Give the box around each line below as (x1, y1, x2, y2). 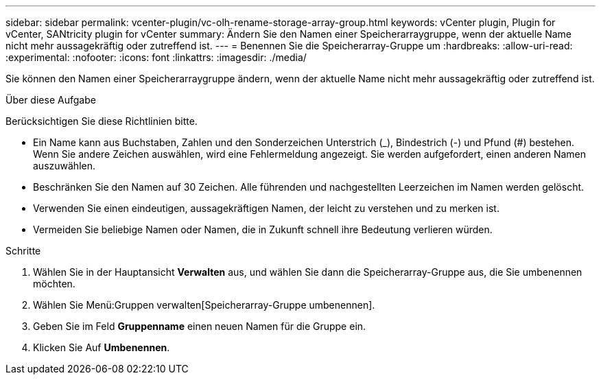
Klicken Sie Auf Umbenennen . (33, 342, 170, 353)
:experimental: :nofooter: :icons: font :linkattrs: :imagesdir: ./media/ (5, 51, 307, 63)
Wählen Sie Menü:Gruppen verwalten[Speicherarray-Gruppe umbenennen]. (33, 299, 375, 311)
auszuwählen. (33, 160, 95, 171)
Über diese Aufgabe (5, 94, 96, 106)
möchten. (33, 278, 75, 289)
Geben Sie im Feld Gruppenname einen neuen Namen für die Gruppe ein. (33, 320, 366, 332)
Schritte (5, 245, 41, 257)
